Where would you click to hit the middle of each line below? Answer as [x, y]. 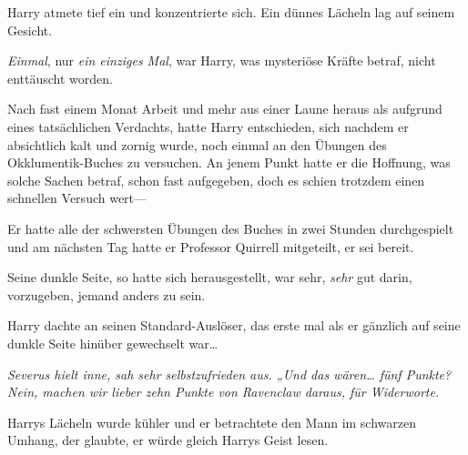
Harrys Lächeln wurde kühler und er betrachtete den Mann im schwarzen [212, 422]
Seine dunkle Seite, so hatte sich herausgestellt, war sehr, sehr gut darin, [210, 277]
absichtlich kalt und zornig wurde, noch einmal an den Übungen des [197, 144]
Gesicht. [30, 30]
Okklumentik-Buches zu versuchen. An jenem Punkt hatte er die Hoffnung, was [229, 162]
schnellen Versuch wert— [77, 198]
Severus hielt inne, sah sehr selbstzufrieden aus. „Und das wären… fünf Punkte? [229, 374]
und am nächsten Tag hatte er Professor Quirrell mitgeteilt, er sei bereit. [211, 246]
